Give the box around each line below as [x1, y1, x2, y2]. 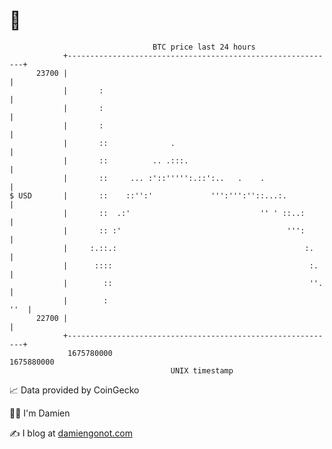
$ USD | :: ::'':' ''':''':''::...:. [9, 190, 287, 201]
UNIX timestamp [170, 365, 234, 376]
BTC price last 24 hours [152, 42, 256, 52]
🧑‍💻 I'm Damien [9, 407, 71, 419]
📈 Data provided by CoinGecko [9, 384, 140, 396]
